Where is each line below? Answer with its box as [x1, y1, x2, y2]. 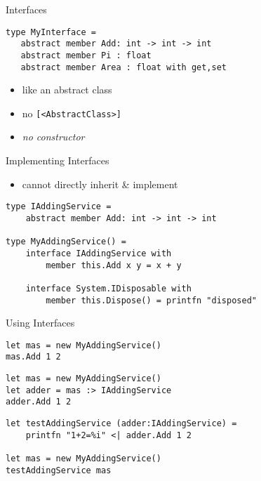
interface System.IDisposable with [25, 283, 192, 294]
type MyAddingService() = [6, 237, 126, 247]
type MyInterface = [6, 27, 96, 37]
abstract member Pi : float [20, 50, 152, 60]
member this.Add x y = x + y [46, 260, 182, 270]
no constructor [22, 129, 85, 144]
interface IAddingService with [25, 248, 172, 258]
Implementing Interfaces [6, 153, 109, 168]
